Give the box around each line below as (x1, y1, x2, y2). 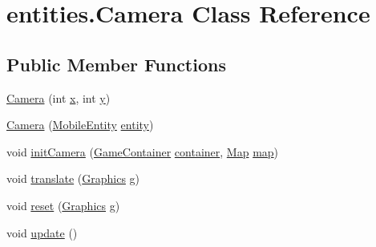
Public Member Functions (6, 51, 226, 76)
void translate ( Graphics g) (6, 170, 140, 187)
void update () (6, 224, 78, 241)
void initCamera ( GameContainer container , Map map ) (6, 143, 279, 160)
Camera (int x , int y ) (6, 89, 111, 106)
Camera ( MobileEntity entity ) (6, 116, 154, 133)
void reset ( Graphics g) (6, 196, 120, 213)
